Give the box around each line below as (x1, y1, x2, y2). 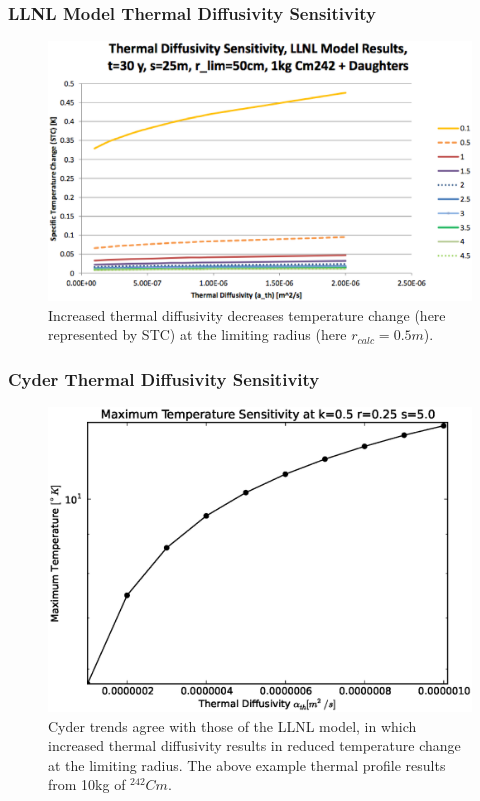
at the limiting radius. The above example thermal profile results (48, 754, 446, 775)
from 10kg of (48, 774, 126, 795)
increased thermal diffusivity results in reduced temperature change (48, 735, 461, 756)
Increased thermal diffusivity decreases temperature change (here (48, 304, 446, 325)
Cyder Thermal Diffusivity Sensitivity (8, 366, 320, 391)
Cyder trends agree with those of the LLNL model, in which (48, 715, 417, 736)
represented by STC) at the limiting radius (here (48, 324, 347, 345)
